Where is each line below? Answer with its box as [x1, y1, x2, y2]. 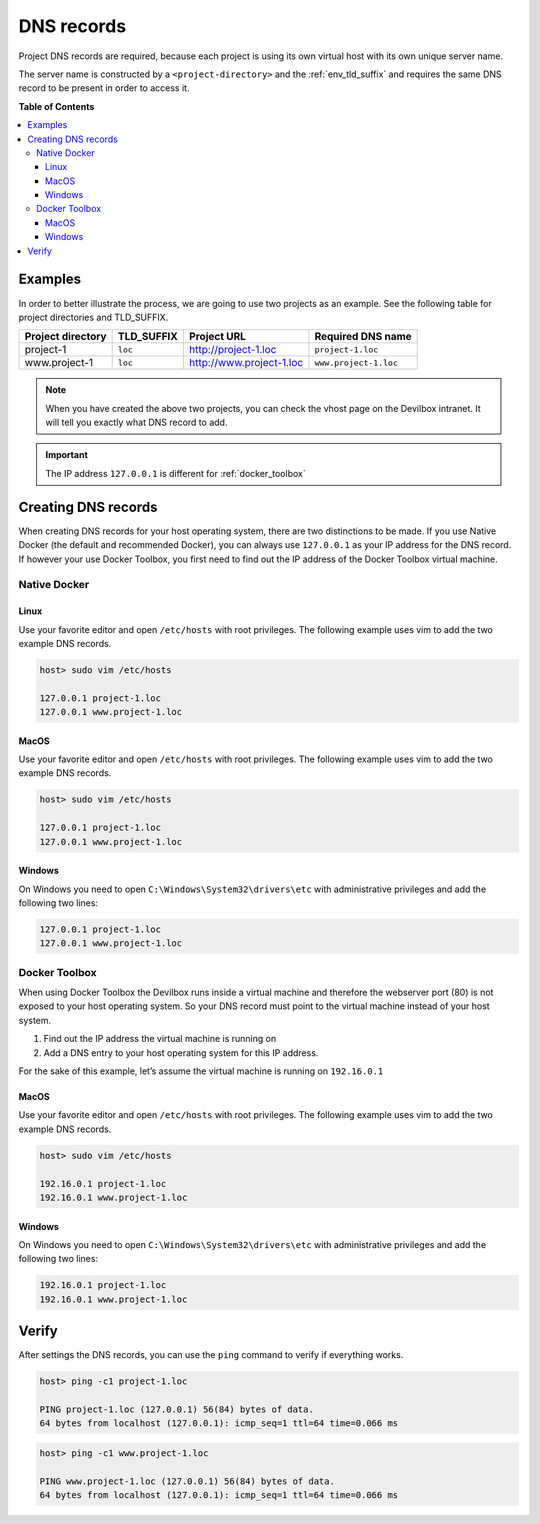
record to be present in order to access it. [18, 82, 190, 94]
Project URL [188, 330, 247, 344]
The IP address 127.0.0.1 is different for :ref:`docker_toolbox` [45, 467, 306, 479]
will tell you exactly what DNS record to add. [45, 416, 228, 429]
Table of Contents [18, 100, 95, 112]
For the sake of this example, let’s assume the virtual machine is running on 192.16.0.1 [18, 1065, 384, 1077]
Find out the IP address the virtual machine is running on [43, 1033, 277, 1045]
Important [45, 449, 89, 461]
